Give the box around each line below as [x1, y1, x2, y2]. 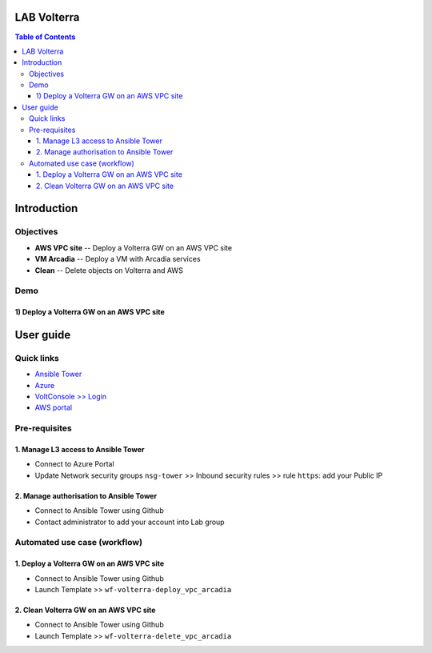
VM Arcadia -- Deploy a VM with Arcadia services [34, 254, 201, 264]
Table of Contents [14, 32, 76, 42]
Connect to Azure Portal [34, 459, 115, 469]
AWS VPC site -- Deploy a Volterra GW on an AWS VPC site [34, 242, 232, 252]
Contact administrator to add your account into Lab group [34, 517, 225, 527]
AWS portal [34, 403, 72, 412]
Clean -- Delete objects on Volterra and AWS [34, 265, 183, 275]
